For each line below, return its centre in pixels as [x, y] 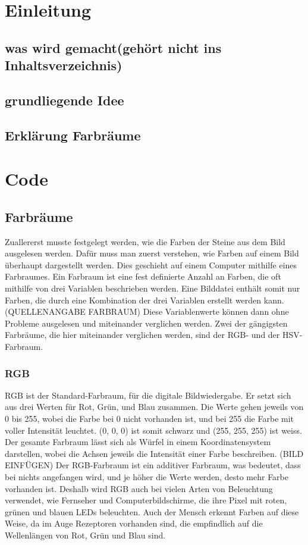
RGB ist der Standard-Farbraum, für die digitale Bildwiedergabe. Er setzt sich [148, 395]
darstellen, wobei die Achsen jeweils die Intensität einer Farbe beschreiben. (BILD [154, 453]
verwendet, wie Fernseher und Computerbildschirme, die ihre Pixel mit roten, [146, 500]
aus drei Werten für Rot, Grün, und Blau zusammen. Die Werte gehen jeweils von [154, 407]
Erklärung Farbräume [73, 135]
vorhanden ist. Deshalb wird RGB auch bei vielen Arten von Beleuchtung [139, 488]
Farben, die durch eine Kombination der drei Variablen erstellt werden [133, 300]
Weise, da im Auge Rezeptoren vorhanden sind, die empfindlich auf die [134, 523]
